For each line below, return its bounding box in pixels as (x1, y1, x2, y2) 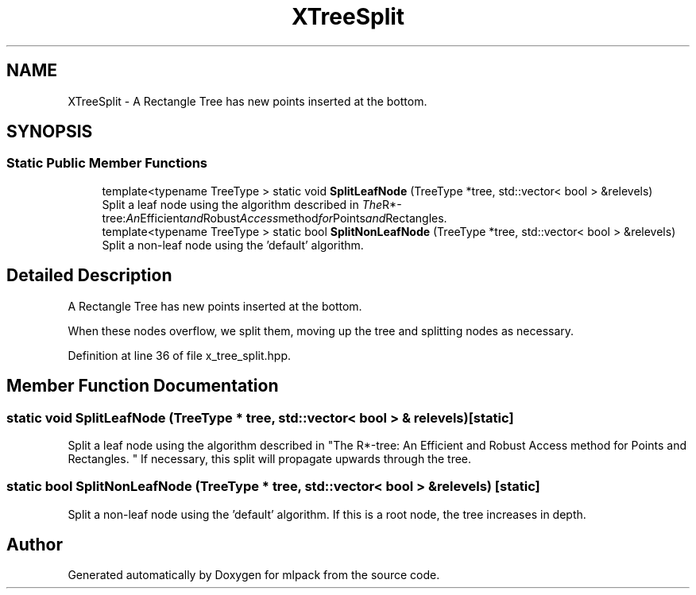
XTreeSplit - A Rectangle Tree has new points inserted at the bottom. (68, 94, 427, 108)
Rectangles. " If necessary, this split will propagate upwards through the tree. (68, 451, 472, 466)
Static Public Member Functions (6, 155, 208, 172)
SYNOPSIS (6, 122, 93, 142)
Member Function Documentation (6, 376, 279, 396)
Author (6, 535, 63, 555)
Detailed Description (6, 265, 172, 286)
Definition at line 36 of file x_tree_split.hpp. (68, 348, 292, 362)
